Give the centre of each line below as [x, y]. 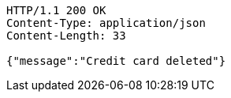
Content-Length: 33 [66, 36]
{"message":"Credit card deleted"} [116, 61]
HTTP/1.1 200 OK [56, 10]
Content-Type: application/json [106, 23]
